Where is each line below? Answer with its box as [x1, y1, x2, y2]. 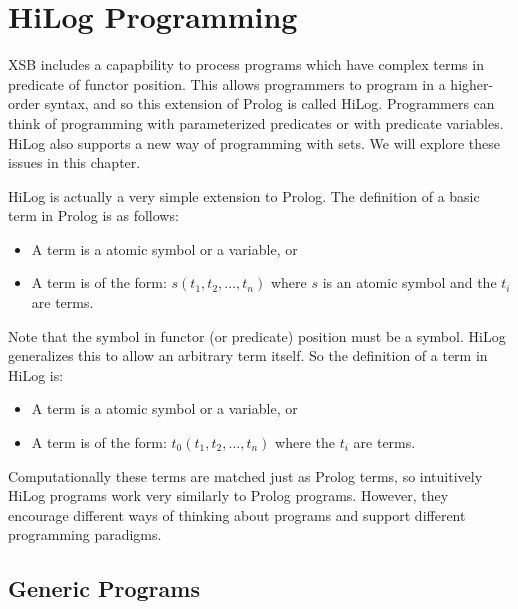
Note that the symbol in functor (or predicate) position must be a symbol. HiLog [8, 325, 506, 346]
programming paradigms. [8, 524, 162, 545]
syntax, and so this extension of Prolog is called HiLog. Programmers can [44, 93, 495, 114]
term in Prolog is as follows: [8, 205, 179, 226]
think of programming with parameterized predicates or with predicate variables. [8, 112, 504, 133]
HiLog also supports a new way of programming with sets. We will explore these [8, 132, 500, 153]
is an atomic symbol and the [322, 272, 497, 293]
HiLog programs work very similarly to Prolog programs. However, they [8, 485, 449, 506]
